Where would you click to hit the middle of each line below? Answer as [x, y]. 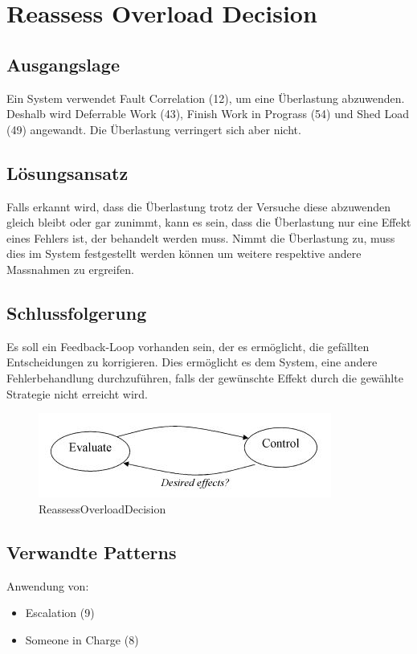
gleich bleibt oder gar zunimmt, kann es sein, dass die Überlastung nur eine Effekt [209, 222]
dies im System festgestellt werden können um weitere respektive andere [184, 253]
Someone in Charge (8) [82, 639]
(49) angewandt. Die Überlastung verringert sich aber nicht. [154, 129]
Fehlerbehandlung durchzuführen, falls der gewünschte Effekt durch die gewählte [205, 377]
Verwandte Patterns [92, 552]
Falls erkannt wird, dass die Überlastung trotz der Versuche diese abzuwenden [199, 206]
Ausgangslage [63, 64]
